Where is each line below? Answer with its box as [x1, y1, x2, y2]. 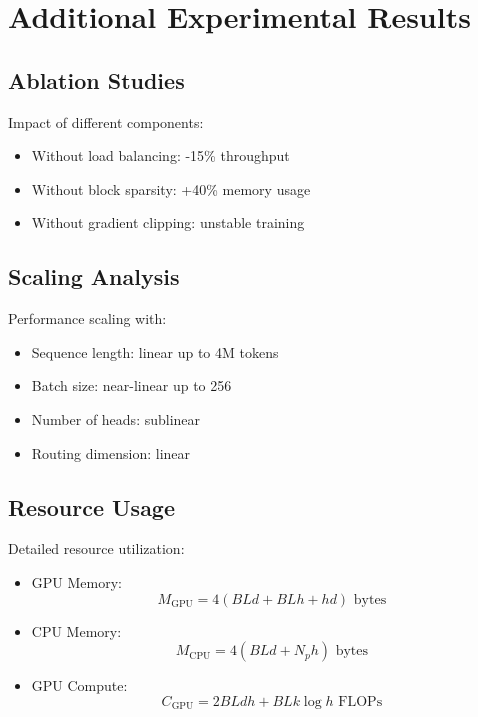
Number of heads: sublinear [31, 408, 201, 429]
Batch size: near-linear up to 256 [31, 375, 232, 396]
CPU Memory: [31, 620, 122, 641]
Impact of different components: [8, 111, 204, 132]
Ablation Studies [8, 64, 185, 95]
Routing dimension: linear [31, 442, 191, 463]
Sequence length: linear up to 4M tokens [31, 341, 279, 362]
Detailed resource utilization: [8, 538, 185, 559]
